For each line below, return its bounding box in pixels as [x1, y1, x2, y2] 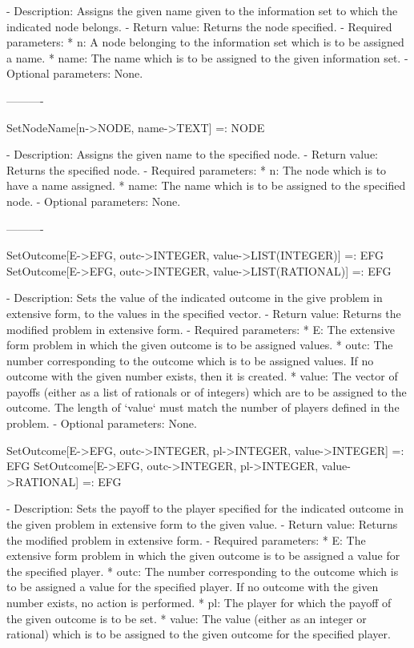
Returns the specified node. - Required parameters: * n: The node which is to [6, 161, 387, 178]
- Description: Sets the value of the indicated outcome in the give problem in [6, 289, 383, 306]
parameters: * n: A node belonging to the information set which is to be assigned [6, 34, 404, 50]
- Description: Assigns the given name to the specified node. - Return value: [6, 146, 378, 163]
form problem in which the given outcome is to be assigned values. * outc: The [6, 336, 393, 353]
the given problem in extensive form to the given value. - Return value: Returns [6, 516, 398, 533]
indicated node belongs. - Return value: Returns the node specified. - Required [6, 18, 392, 34]
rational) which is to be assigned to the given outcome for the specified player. [6, 626, 391, 642]
